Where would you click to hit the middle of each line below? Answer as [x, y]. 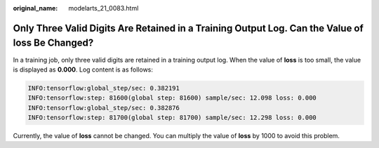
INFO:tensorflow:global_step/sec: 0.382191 [104, 88]
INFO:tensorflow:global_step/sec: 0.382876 [104, 108]
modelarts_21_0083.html [104, 8]
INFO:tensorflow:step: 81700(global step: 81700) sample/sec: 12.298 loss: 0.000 [172, 118]
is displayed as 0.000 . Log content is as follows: [83, 69]
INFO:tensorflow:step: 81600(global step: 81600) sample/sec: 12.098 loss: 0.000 [172, 98]
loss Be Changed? [53, 43]
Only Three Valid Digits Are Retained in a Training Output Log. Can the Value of [188, 28]
